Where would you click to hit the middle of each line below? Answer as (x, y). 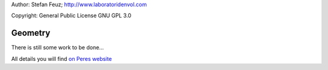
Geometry (31, 33)
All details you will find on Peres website (62, 58)
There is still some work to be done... (58, 47)
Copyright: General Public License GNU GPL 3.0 (71, 16)
